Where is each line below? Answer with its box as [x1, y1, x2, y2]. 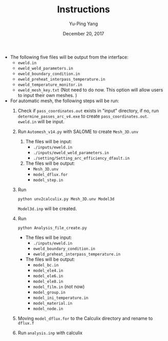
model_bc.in [33, 262, 59, 268]
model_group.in [33, 290, 66, 295]
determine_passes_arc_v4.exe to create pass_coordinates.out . [17, 113, 149, 119]
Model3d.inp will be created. [17, 205, 77, 212]
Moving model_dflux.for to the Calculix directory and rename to [17, 315, 153, 321]
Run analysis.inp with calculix [17, 330, 83, 336]
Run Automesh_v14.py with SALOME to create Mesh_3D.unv [17, 128, 139, 135]
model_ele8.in [33, 279, 64, 284]
